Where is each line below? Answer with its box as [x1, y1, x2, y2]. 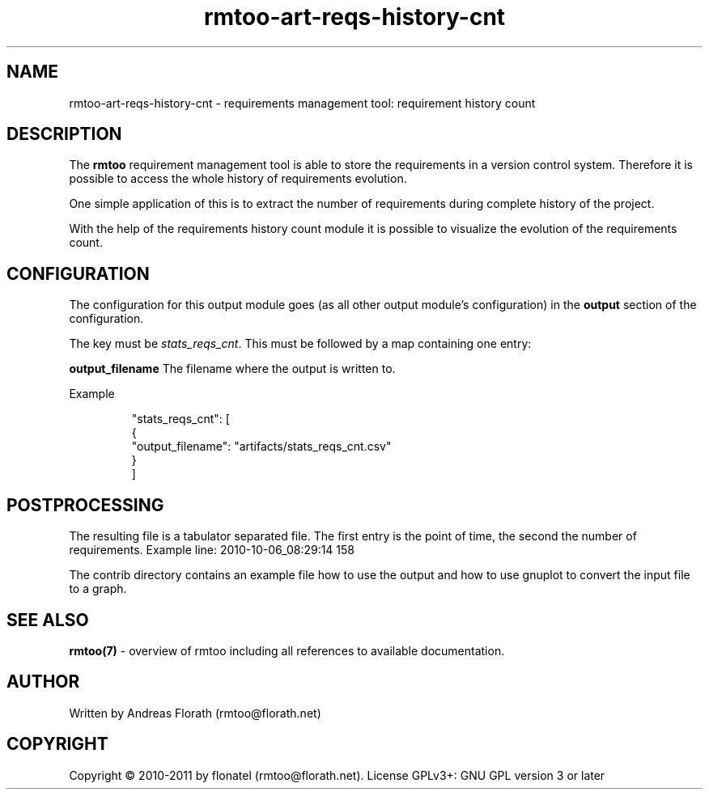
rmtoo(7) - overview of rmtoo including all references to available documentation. [69, 643, 505, 658]
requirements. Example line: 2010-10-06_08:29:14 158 [69, 543, 355, 557]
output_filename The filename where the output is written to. [69, 362, 396, 376]
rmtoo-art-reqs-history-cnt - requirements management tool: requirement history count [69, 95, 536, 110]
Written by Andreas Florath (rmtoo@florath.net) [69, 705, 321, 720]
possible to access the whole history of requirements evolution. [69, 171, 407, 186]
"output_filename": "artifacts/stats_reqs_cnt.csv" [131, 439, 392, 454]
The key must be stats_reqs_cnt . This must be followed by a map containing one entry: [69, 337, 532, 351]
